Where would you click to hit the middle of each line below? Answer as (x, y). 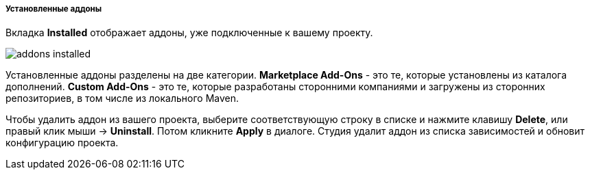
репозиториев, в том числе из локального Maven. (122, 98)
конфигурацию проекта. (62, 143)
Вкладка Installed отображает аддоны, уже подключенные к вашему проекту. (189, 33)
